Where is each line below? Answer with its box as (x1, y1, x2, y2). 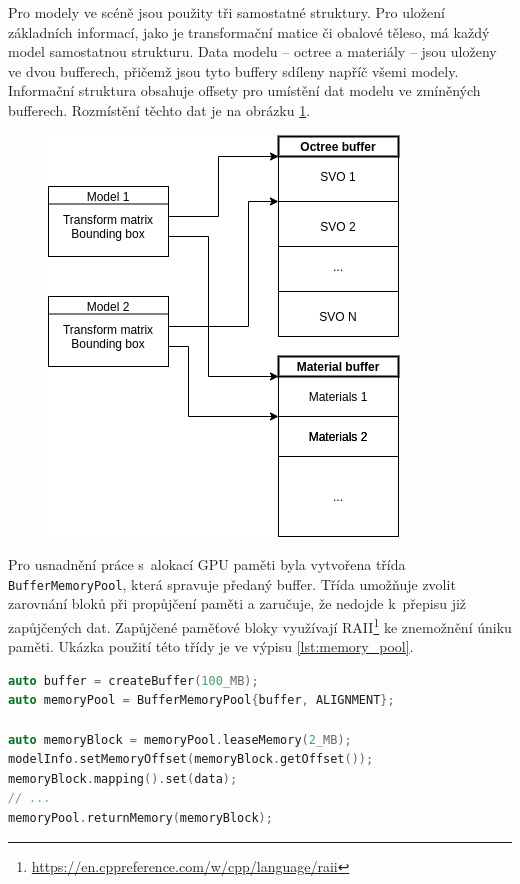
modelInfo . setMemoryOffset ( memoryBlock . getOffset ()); (8, 752, 374, 767)
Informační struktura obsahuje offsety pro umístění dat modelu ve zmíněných (8, 80, 481, 101)
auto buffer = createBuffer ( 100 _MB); (8, 673, 259, 688)
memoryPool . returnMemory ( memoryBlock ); (8, 811, 273, 825)
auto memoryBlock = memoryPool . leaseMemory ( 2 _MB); (8, 732, 352, 747)
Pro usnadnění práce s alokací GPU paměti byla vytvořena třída (8, 554, 406, 575)
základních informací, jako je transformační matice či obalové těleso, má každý (8, 21, 490, 42)
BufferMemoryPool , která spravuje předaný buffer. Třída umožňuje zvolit (8, 573, 456, 594)
